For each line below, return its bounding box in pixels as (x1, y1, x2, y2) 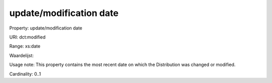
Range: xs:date (9, 43, 40, 49)
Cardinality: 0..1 (9, 70, 41, 77)
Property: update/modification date (9, 25, 83, 31)
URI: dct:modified (9, 34, 46, 40)
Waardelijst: (9, 52, 34, 58)
